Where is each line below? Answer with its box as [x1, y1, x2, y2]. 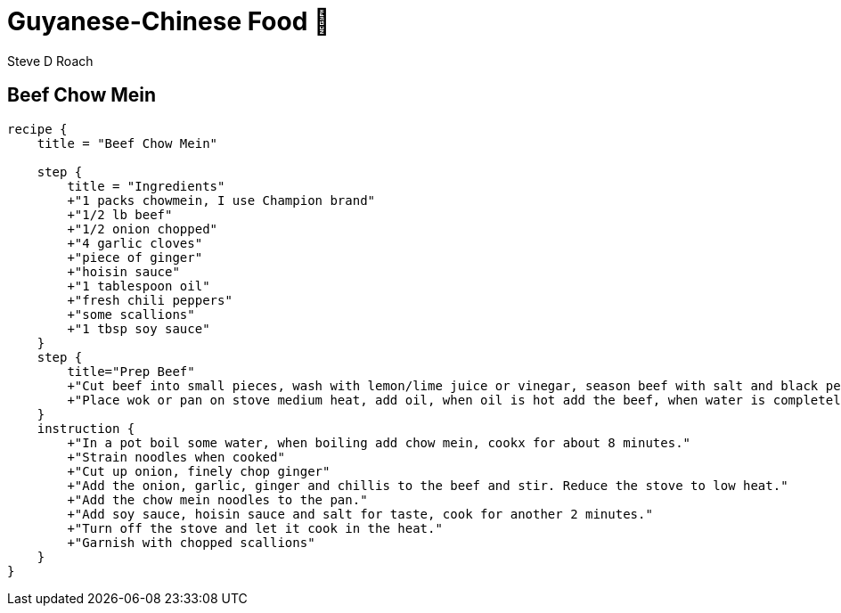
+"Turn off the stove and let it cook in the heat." [67, 520, 443, 535]
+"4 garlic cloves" [67, 235, 203, 250]
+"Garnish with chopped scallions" [67, 535, 315, 550]
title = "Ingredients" [67, 178, 225, 193]
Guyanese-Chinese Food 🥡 [7, 6, 331, 37]
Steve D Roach [7, 53, 94, 69]
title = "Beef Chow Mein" [37, 135, 218, 151]
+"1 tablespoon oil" [67, 278, 210, 293]
